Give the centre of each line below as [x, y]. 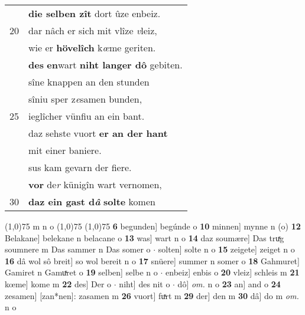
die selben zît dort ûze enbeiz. [95, 13]
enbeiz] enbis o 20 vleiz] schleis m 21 [233, 272]
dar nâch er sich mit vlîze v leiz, [93, 30]
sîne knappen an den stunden [89, 82]
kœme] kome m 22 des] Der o [58, 283]
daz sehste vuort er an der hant [98, 133]
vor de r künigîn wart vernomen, [95, 184]
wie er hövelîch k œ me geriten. [92, 47]
